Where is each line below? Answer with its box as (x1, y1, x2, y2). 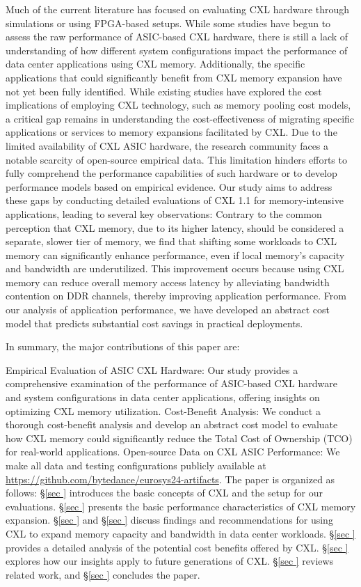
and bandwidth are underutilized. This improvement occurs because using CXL (6, 261, 344, 276)
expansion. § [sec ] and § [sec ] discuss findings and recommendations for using (6, 512, 333, 527)
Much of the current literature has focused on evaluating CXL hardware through (6, 2, 350, 16)
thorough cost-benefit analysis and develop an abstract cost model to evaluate (6, 417, 338, 432)
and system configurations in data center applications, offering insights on (6, 390, 320, 405)
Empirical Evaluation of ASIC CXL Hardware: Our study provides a (6, 362, 298, 377)
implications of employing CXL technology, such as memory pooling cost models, (6, 97, 351, 112)
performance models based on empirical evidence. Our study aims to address (6, 179, 332, 194)
